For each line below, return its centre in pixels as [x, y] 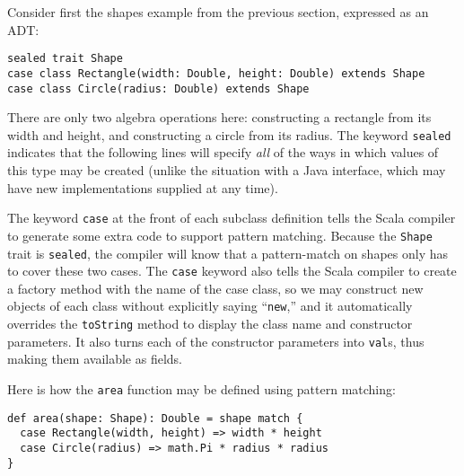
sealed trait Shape [65, 59]
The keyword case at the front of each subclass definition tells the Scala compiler [232, 218]
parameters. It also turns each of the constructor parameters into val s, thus [216, 341]
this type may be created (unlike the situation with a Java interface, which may [227, 170]
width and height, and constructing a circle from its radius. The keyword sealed [229, 134]
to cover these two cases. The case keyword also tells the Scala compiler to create [232, 271]
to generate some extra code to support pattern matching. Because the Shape [220, 235]
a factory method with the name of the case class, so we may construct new [215, 288]
